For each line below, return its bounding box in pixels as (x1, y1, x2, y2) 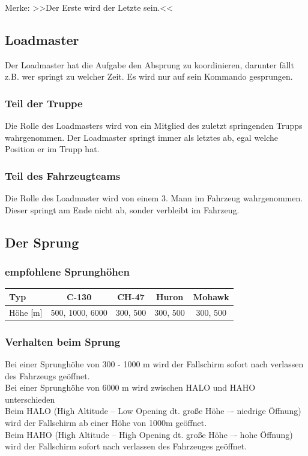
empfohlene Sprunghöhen (5, 264, 130, 279)
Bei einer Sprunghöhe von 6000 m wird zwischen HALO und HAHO (5, 381, 256, 394)
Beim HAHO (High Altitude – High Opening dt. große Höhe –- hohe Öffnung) (5, 428, 293, 440)
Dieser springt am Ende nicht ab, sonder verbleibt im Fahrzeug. (5, 203, 240, 216)
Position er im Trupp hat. (5, 143, 100, 155)
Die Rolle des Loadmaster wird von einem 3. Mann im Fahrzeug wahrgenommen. (5, 192, 303, 204)
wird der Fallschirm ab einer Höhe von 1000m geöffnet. (5, 416, 207, 429)
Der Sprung (5, 232, 79, 251)
